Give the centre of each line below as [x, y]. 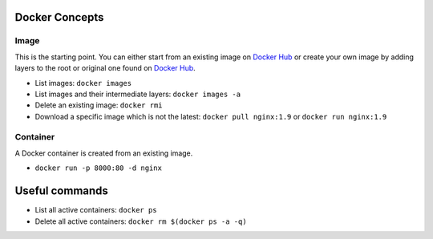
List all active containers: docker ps [96, 210]
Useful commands [61, 191]
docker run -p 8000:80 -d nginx [98, 168]
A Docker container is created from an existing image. [104, 153]
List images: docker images [83, 83]
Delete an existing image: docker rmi [99, 105]
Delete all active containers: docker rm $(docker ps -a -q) [141, 221]
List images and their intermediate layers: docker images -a [138, 94]
